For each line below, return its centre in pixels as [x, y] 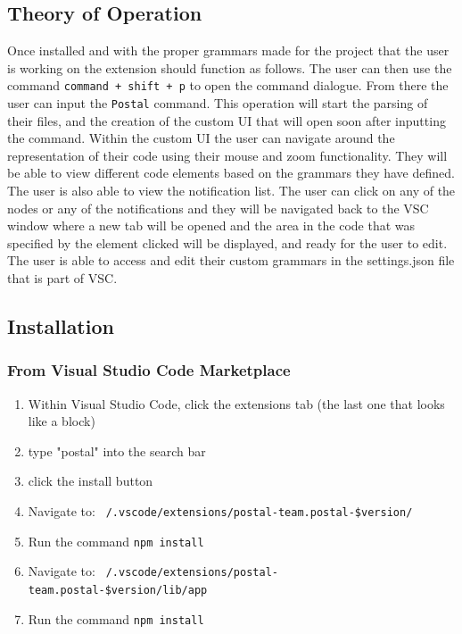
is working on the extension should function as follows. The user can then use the [230, 67]
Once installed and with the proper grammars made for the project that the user [228, 50]
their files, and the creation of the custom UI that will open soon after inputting [227, 120]
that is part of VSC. [62, 278]
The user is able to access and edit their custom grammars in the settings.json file [231, 260]
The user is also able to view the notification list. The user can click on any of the [231, 191]
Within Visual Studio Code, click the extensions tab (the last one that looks [236, 403]
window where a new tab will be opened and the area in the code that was [211, 225]
